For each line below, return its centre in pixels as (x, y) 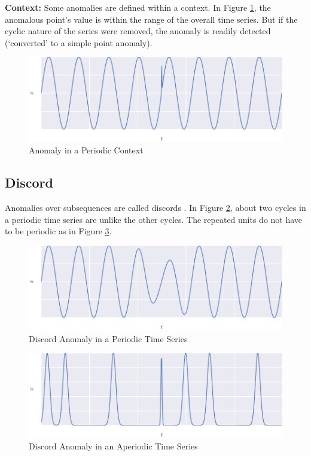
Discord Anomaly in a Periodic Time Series (108, 338)
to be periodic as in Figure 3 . (58, 231)
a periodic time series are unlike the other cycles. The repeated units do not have (154, 219)
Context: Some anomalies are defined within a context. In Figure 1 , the (138, 7)
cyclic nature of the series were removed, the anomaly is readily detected (138, 31)
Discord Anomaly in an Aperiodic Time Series (113, 446)
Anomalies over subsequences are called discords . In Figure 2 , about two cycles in (155, 208)
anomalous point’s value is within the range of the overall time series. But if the (151, 19)
